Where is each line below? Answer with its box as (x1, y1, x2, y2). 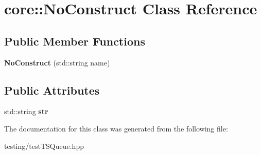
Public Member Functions (4, 33, 145, 49)
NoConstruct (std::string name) (4, 57, 110, 68)
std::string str (4, 106, 48, 117)
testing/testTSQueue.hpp (4, 140, 84, 151)
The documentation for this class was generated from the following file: (4, 123, 228, 134)
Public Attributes (4, 82, 100, 98)
